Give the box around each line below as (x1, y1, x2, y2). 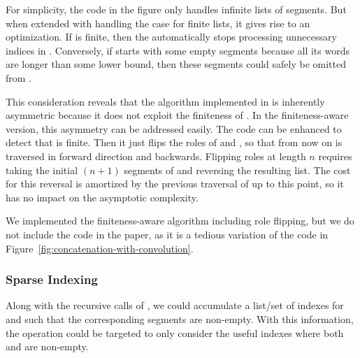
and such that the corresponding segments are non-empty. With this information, (6, 311, 354, 326)
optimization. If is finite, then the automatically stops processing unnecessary (6, 29, 337, 44)
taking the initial (6, 162, 78, 177)
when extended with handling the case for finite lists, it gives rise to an (6, 15, 310, 30)
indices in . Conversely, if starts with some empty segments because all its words (6, 43, 350, 57)
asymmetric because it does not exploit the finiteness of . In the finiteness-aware (6, 108, 349, 122)
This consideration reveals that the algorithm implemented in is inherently (6, 94, 325, 108)
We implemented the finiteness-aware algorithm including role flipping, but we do (6, 213, 354, 228)
